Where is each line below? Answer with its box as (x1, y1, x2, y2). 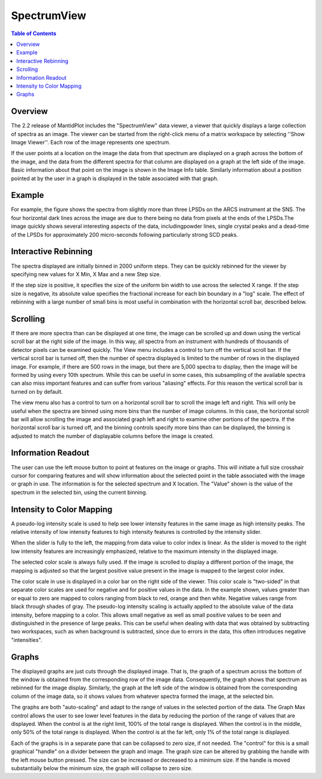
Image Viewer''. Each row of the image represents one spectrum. (11, 138, 171, 146)
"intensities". (11, 636, 42, 644)
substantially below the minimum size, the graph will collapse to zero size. (11, 764, 193, 772)
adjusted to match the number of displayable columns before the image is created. (11, 432, 214, 440)
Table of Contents (11, 30, 57, 37)
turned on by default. (11, 388, 63, 395)
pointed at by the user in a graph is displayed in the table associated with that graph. (11, 175, 219, 182)
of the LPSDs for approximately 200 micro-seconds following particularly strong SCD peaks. (11, 231, 239, 238)
